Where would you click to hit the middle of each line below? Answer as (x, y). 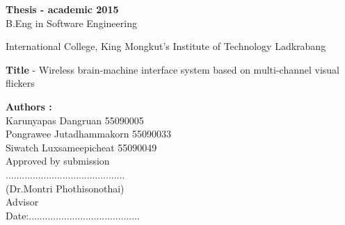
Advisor (22, 202)
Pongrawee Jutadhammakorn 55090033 (89, 134)
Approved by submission (58, 161)
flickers (20, 83)
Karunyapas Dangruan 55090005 (75, 120)
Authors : (29, 106)
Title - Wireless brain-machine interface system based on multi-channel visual (172, 69)
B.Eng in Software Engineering (71, 23)
